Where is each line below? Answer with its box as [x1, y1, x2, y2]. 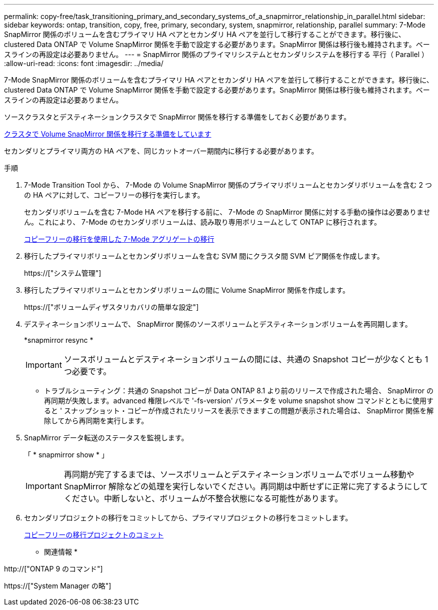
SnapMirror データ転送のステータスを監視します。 [24, 433, 188, 442]
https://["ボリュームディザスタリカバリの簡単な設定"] [24, 303, 199, 311]
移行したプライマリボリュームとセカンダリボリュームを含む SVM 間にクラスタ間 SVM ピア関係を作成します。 [24, 252, 384, 260]
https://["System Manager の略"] [4, 581, 111, 590]
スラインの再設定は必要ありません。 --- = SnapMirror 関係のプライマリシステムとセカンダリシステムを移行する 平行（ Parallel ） [4, 50, 429, 59]
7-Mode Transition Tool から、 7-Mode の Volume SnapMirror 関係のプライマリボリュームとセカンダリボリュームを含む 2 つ [24, 181, 432, 189]
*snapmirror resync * [24, 336, 93, 344]
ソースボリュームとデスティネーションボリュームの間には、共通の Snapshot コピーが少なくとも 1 [63, 354, 428, 364]
